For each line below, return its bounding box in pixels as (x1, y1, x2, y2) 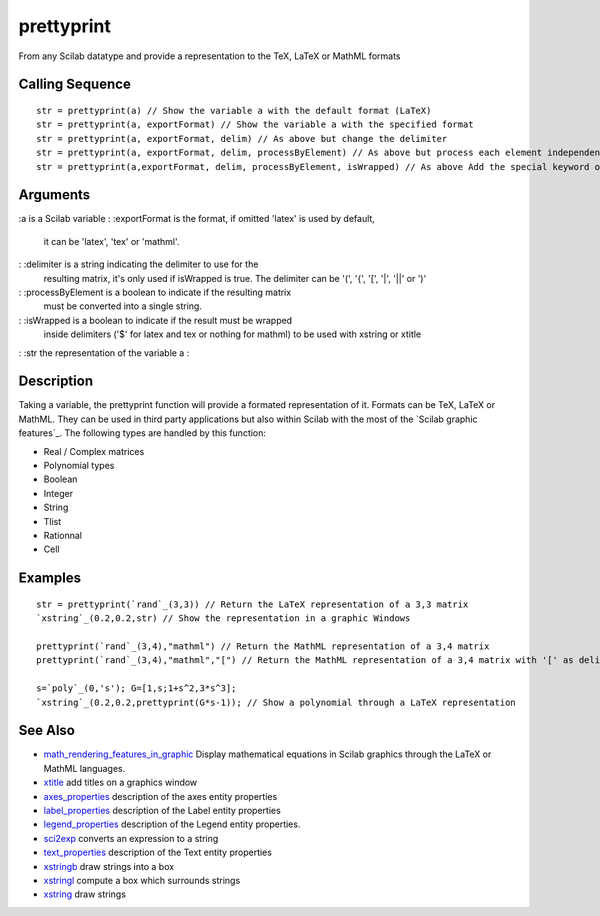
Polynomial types (43, 460, 115, 472)
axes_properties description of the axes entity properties (43, 790, 278, 802)
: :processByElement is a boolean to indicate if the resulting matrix (18, 286, 292, 298)
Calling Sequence (18, 76, 132, 93)
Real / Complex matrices (43, 445, 145, 457)
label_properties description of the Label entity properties (43, 804, 282, 816)
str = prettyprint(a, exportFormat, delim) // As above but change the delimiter (36, 133, 448, 144)
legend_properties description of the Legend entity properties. (43, 818, 301, 830)
